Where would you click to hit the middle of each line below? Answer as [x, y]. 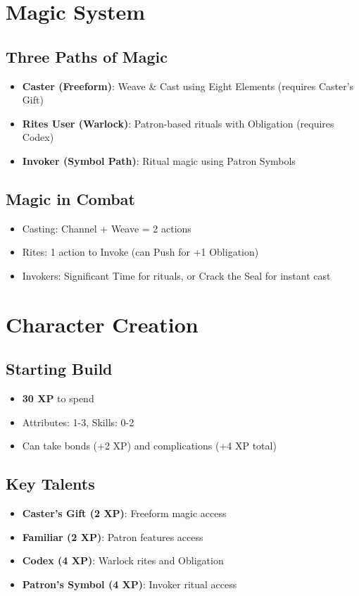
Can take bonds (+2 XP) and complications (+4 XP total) [149, 446]
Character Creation [102, 324]
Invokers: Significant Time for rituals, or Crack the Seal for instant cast [176, 275]
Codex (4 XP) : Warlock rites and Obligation [123, 560]
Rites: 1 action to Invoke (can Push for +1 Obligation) [140, 252]
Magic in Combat [70, 198]
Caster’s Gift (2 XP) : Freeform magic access [124, 513]
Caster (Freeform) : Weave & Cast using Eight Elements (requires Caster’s [188, 86]
